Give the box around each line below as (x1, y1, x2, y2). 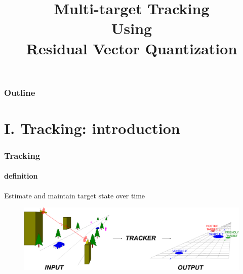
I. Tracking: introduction (4, 117, 180, 138)
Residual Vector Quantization (26, 38, 237, 58)
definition (4, 170, 38, 181)
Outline (4, 86, 35, 98)
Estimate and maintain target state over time (4, 190, 145, 200)
